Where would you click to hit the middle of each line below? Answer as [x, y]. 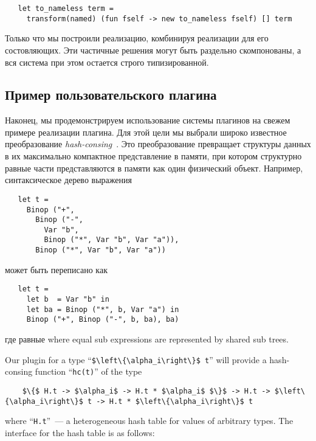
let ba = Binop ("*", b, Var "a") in [103, 309]
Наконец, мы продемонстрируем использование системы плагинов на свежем [148, 120]
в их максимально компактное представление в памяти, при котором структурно [153, 156]
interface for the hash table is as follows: [80, 432]
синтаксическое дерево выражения [68, 180]
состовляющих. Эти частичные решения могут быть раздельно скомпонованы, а [153, 50]
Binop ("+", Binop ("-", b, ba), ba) [103, 320]
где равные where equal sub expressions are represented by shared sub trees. [147, 339]
